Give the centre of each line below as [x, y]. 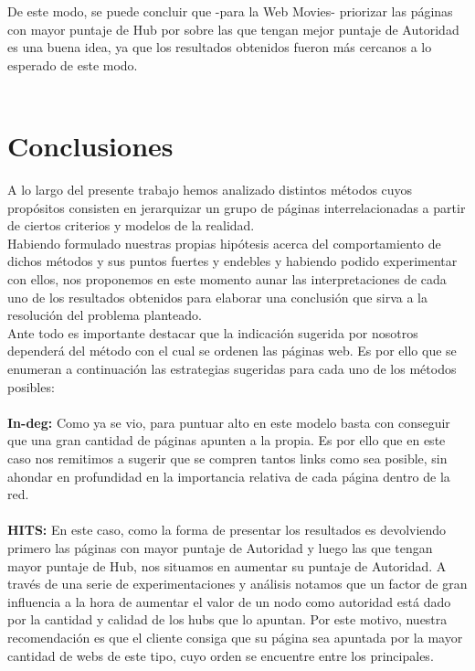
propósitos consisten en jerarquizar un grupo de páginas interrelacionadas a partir [237, 207]
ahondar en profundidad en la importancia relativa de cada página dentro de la [229, 476]
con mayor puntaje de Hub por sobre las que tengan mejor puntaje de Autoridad [233, 29]
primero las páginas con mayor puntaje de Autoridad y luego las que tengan [220, 547]
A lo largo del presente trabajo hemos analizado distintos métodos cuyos [210, 190]
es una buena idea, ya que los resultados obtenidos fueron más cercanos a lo [220, 47]
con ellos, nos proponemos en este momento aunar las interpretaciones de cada [227, 279]
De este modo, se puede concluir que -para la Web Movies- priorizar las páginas [230, 11]
